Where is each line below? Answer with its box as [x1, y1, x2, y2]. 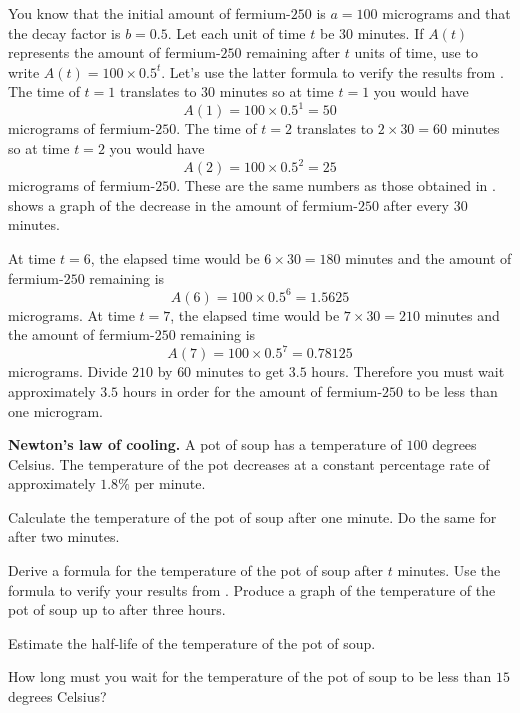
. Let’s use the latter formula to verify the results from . [161, 61, 504, 82]
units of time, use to [354, 42, 478, 63]
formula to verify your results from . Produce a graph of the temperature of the [8, 579, 496, 600]
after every [383, 194, 450, 215]
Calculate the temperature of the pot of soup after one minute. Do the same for [8, 506, 497, 527]
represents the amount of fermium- [8, 42, 221, 63]
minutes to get [195, 361, 285, 382]
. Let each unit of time [167, 22, 306, 43]
